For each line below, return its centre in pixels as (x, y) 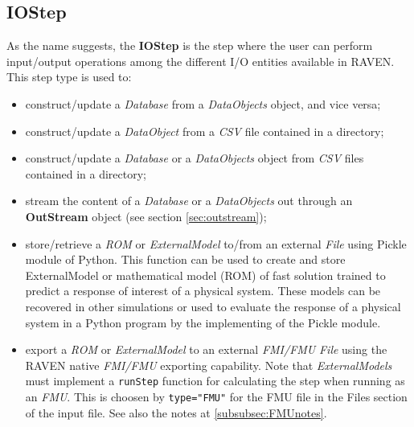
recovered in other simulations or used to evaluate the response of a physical (213, 306)
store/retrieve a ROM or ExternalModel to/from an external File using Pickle (216, 243)
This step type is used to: (69, 77)
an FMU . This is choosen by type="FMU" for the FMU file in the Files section (216, 396)
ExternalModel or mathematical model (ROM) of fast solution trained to (205, 275)
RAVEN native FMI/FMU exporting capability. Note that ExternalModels (209, 365)
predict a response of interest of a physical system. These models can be (203, 291)
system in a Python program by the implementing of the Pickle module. (203, 322)
